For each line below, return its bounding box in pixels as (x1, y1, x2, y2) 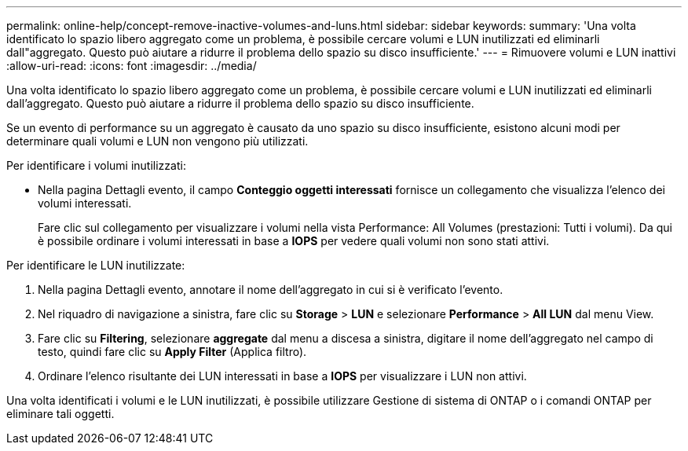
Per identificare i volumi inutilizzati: (6, 159, 186, 172)
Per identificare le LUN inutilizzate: (6, 258, 185, 272)
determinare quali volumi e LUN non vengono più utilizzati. (6, 134, 309, 148)
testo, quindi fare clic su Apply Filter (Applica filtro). (38, 345, 307, 358)
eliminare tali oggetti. (6, 407, 115, 420)
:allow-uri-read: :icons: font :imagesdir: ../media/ (6, 59, 257, 72)
